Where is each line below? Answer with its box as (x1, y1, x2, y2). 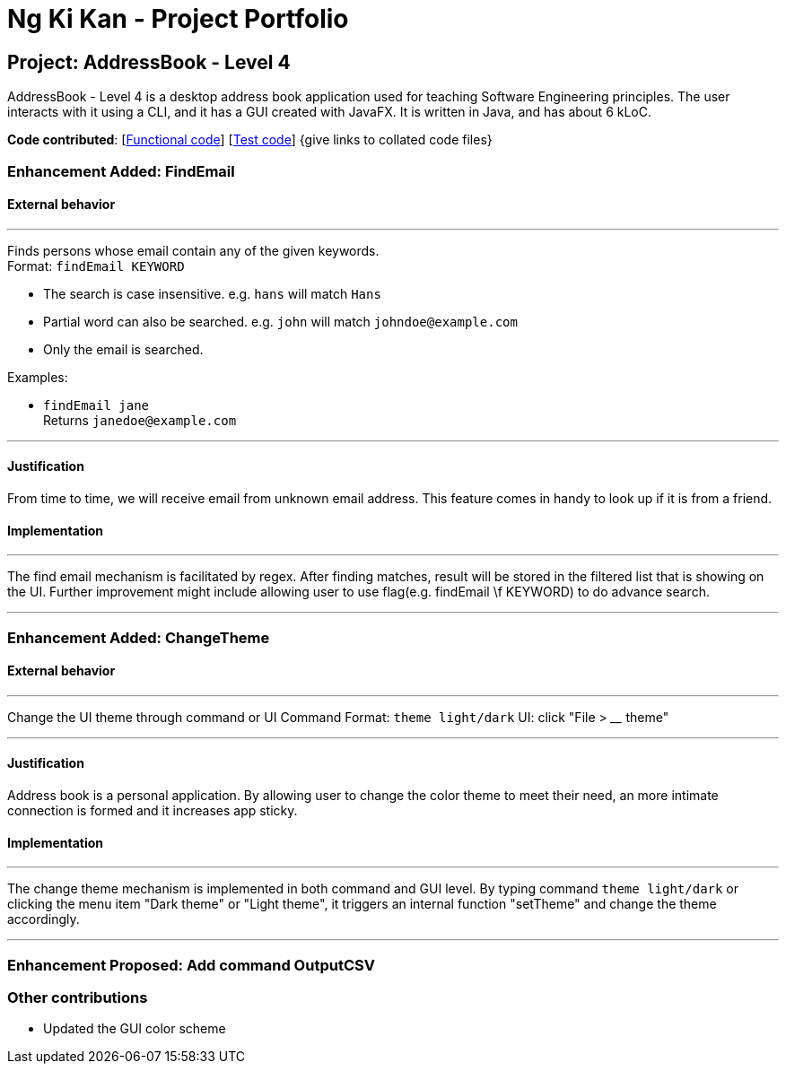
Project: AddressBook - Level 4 (7, 50, 291, 74)
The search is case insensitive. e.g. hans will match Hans (43, 285, 381, 301)
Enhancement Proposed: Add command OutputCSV (7, 955, 375, 974)
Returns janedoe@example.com (43, 412, 237, 428)
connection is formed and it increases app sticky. (7, 803, 298, 819)
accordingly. (7, 911, 80, 927)
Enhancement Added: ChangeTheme (7, 628, 270, 647)
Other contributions (7, 988, 148, 1006)
